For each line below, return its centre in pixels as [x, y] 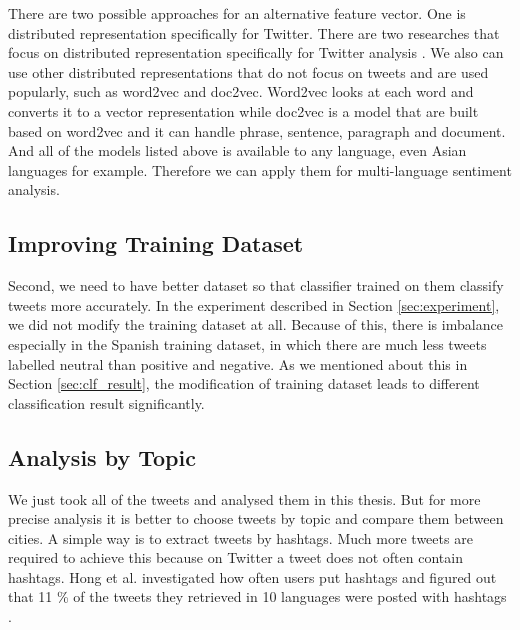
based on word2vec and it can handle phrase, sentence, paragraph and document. [257, 130]
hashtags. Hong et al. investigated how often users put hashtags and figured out [252, 576]
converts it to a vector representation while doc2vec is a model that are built [243, 110]
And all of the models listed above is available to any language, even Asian [237, 150]
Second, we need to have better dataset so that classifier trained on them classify [256, 285]
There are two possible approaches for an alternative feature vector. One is [237, 13]
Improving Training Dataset [156, 243]
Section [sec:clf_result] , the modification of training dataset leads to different [244, 383]
